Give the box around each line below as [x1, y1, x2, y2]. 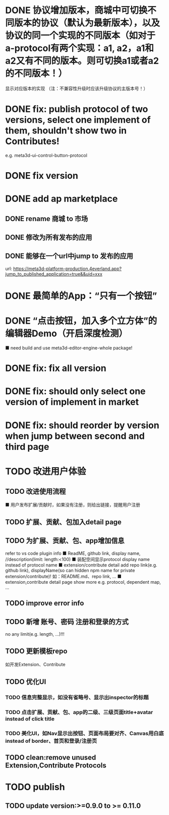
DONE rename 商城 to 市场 [5, 214, 88, 223]
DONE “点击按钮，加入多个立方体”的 [5, 315, 157, 327]
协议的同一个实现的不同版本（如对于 [5, 30, 156, 41]
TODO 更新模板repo [5, 647, 68, 655]
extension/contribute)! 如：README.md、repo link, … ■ [5, 573, 122, 579]
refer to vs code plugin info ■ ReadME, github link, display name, [5, 550, 141, 556]
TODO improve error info [5, 599, 84, 607]
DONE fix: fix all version [5, 363, 107, 374]
